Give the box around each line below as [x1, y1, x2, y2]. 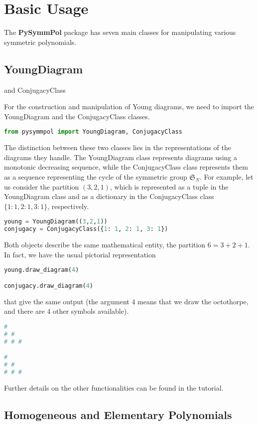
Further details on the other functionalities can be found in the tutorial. [4, 382, 224, 393]
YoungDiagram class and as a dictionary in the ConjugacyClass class [4, 191, 214, 202]
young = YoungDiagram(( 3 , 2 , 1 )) [4, 218, 108, 225]
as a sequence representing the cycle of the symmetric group [4, 171, 187, 182]
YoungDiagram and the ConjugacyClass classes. [4, 111, 150, 121]
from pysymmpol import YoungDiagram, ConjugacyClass [4, 128, 182, 136]
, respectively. [47, 201, 89, 211]
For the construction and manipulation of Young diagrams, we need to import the [4, 101, 254, 112]
